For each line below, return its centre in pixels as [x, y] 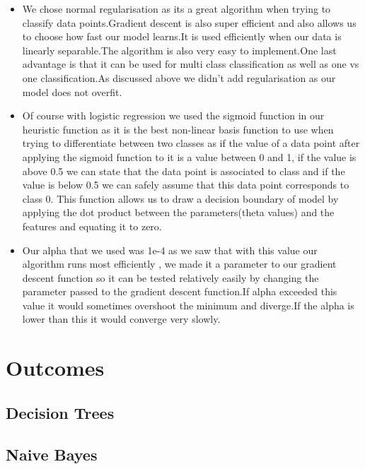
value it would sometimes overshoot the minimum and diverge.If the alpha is [188, 305]
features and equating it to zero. [92, 226]
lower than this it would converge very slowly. [121, 319]
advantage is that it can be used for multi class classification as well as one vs [191, 64]
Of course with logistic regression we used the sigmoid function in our [173, 115]
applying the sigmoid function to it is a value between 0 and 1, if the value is [189, 156]
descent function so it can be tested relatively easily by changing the [170, 277]
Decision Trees [60, 412]
